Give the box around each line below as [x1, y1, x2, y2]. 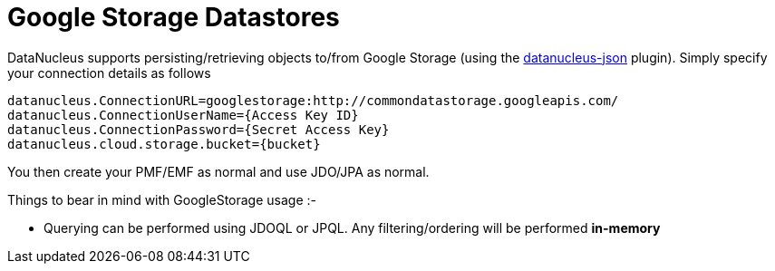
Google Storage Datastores [7, 2, 340, 33]
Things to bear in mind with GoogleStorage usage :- [7, 191, 316, 208]
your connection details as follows [7, 64, 211, 81]
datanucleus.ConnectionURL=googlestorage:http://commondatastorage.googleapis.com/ [7, 92, 619, 108]
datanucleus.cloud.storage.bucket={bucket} [7, 136, 321, 151]
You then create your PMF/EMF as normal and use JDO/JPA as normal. [7, 163, 430, 179]
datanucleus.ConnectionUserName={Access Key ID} [7, 107, 359, 122]
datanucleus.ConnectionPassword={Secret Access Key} [7, 121, 390, 137]
